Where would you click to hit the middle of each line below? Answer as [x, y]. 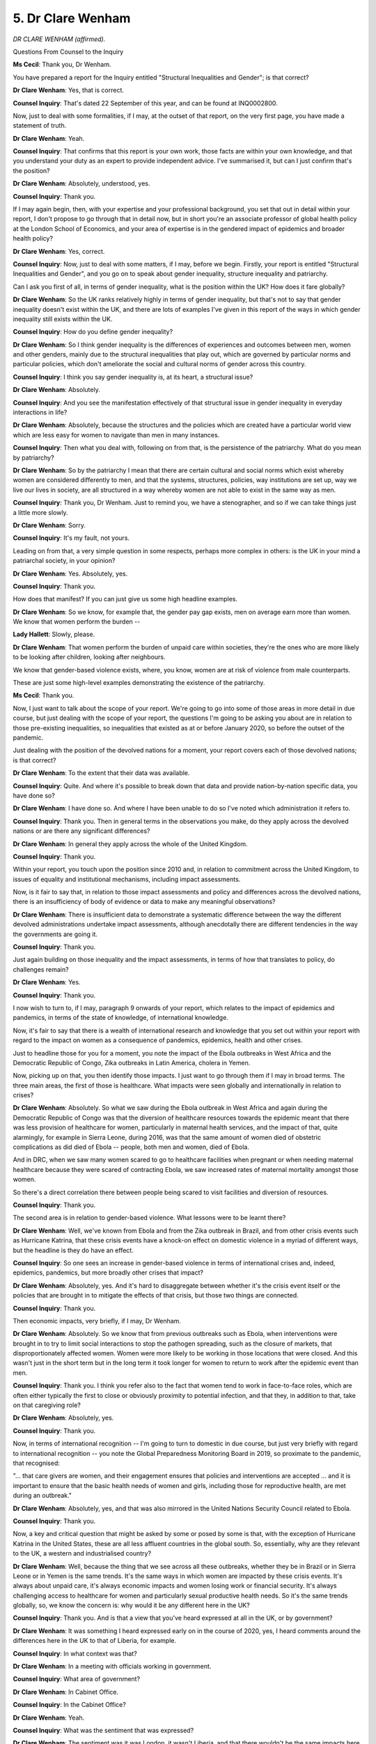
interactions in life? [40, 412]
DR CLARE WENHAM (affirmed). [59, 39]
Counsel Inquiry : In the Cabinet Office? [70, 1705]
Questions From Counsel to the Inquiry [68, 52]
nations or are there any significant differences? [81, 831]
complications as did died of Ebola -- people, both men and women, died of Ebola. [131, 1147]
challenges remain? [41, 969]
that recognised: [37, 1463]
